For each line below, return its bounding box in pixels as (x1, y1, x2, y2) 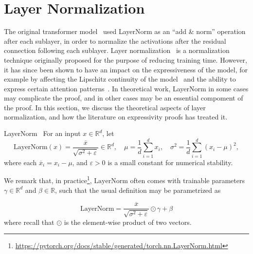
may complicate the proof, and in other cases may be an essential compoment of (4, 93, 243, 103)
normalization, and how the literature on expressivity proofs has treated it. (4, 112, 228, 122)
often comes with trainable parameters (130, 175, 245, 186)
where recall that (4, 217, 54, 227)
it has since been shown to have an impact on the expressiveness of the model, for (4, 64, 248, 74)
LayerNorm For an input (4, 128, 81, 138)
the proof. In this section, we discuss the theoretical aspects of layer (4, 102, 206, 112)
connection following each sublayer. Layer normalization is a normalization (4, 45, 230, 55)
